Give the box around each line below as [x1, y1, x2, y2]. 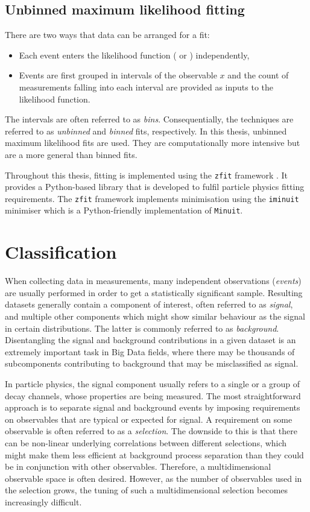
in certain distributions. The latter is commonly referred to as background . [5, 321, 279, 334]
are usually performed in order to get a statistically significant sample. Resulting [5, 286, 303, 299]
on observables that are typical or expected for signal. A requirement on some [5, 412, 293, 425]
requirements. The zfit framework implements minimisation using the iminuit [5, 192, 299, 204]
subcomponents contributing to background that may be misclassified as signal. [5, 357, 299, 370]
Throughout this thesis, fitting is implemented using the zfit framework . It [5, 168, 288, 181]
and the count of [227, 69, 289, 81]
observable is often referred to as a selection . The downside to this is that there [5, 425, 297, 437]
